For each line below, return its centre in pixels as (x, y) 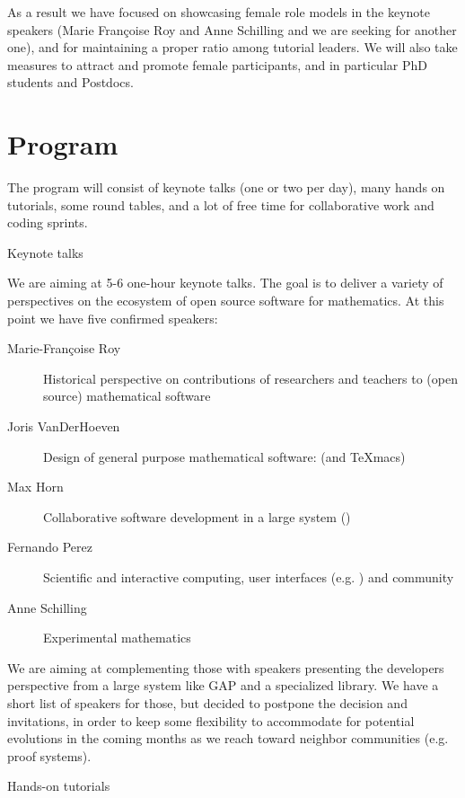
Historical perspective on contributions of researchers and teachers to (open (250, 378)
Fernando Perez (50, 547)
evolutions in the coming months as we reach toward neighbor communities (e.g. (228, 738)
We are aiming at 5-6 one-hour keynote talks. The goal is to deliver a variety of (225, 283)
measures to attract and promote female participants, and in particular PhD (217, 64)
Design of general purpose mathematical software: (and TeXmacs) (224, 456)
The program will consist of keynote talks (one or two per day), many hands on (226, 187)
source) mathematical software (127, 396)
